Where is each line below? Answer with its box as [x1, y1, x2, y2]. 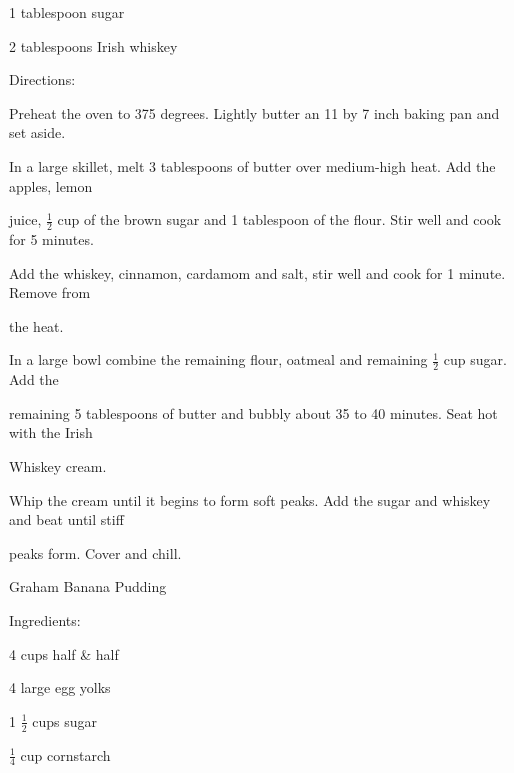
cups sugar [32, 710, 97, 731]
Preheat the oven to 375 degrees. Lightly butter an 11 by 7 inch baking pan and [9, 102, 500, 123]
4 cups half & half [9, 643, 119, 664]
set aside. [9, 122, 66, 143]
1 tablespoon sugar [9, 2, 125, 22]
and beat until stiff [9, 509, 124, 530]
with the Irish [9, 422, 93, 443]
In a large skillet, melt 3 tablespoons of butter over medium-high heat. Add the [9, 155, 496, 176]
